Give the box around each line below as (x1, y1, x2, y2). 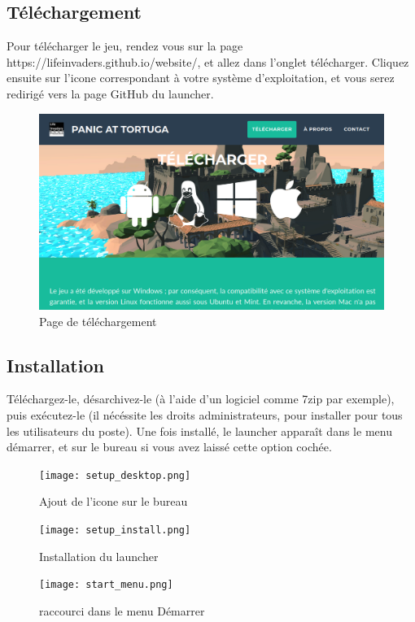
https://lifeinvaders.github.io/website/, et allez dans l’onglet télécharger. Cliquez (7, 53, 409, 70)
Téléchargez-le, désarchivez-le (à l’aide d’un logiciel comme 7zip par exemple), (7, 390, 395, 407)
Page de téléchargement (39, 312, 157, 329)
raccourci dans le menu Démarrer (39, 602, 205, 619)
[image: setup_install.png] (39, 524, 191, 536)
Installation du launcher (39, 547, 159, 564)
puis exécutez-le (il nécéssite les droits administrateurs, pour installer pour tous (7, 406, 403, 423)
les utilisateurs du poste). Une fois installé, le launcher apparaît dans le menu (7, 422, 392, 439)
